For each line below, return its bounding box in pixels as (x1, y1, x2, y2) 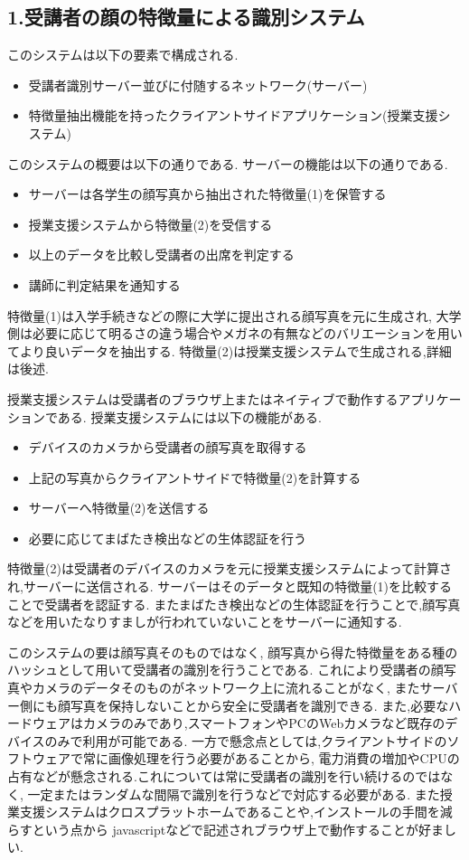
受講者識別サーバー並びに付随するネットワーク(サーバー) (28, 75, 368, 94)
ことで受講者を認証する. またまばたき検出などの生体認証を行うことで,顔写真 (7, 594, 461, 613)
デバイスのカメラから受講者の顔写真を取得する (28, 438, 307, 457)
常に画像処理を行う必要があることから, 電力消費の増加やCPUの (82, 749, 460, 768)
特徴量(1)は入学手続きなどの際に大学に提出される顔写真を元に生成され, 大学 (7, 306, 462, 325)
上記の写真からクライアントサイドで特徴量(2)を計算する (28, 468, 361, 487)
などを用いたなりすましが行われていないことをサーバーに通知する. (7, 612, 402, 631)
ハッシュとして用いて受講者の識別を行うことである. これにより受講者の (7, 660, 431, 679)
